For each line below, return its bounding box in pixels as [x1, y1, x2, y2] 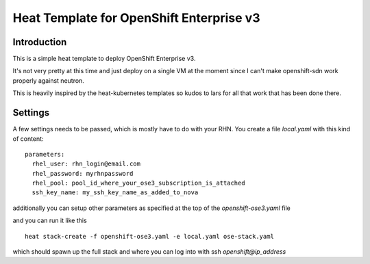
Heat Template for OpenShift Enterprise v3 [12, 10, 260, 25]
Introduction [12, 36, 67, 48]
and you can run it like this [12, 216, 87, 225]
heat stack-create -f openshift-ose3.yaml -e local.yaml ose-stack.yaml [25, 233, 274, 240]
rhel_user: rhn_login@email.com [32, 160, 140, 168]
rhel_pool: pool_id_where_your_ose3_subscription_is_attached [32, 179, 246, 187]
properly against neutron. [12, 76, 85, 85]
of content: [12, 134, 44, 143]
